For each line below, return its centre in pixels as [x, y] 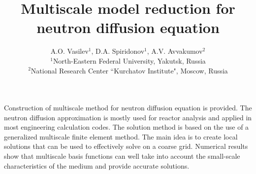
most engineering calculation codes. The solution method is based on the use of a [127, 127]
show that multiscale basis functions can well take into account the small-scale [122, 156]
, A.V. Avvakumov [175, 51]
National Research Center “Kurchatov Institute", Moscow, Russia [129, 70]
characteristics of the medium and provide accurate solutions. [97, 165]
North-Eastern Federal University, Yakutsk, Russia [129, 60]
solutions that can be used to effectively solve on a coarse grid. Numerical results [126, 146]
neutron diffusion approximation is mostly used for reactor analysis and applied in [128, 117]
